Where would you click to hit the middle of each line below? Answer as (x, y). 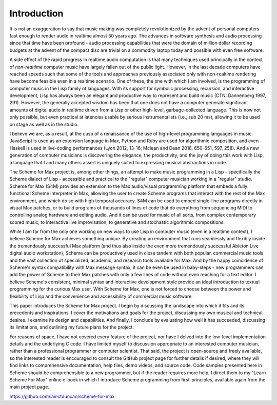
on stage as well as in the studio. (44, 124)
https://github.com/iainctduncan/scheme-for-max (62, 396)
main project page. (29, 387)
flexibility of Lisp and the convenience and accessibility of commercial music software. (101, 296)
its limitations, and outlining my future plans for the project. (72, 327)
